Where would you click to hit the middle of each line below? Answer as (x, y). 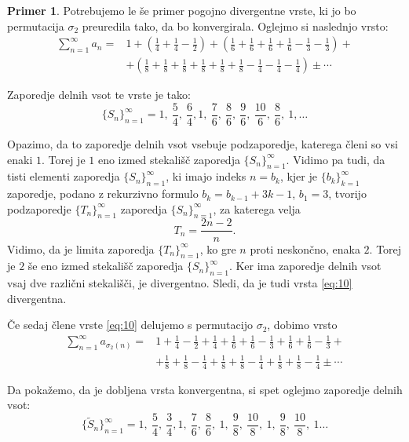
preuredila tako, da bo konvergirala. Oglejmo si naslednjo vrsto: (235, 26)
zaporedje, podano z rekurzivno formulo (103, 194)
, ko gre (218, 248)
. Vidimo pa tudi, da (336, 159)
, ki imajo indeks (206, 176)
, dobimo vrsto (302, 325)
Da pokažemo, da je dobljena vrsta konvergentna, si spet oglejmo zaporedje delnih (205, 389)
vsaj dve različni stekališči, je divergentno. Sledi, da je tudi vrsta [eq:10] (180, 283)
